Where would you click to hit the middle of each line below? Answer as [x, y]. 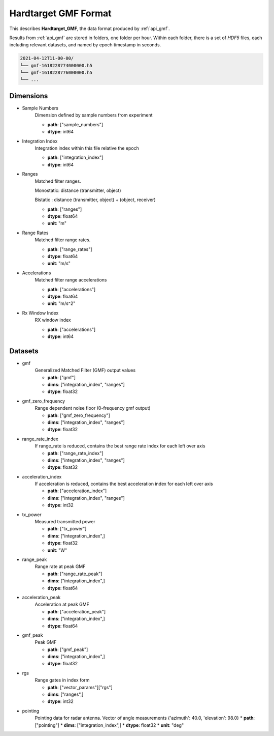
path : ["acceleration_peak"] [77, 611]
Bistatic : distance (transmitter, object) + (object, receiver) [95, 200]
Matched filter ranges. [58, 181]
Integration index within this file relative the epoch [87, 148]
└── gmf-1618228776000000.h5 [56, 73]
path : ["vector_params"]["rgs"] [80, 687]
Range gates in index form [62, 680]
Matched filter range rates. [63, 240]
